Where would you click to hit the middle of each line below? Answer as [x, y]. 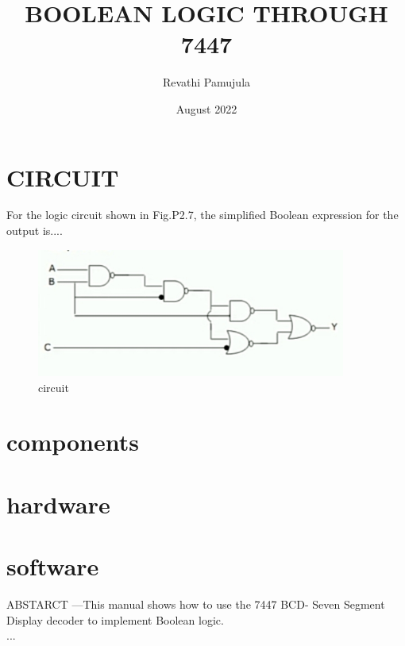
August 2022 [206, 108]
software [53, 566]
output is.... [35, 231]
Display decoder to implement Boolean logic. [115, 619]
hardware [58, 504]
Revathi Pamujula [206, 82]
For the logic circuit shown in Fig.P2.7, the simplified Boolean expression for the [202, 215]
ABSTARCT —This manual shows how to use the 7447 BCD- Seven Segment [196, 604]
